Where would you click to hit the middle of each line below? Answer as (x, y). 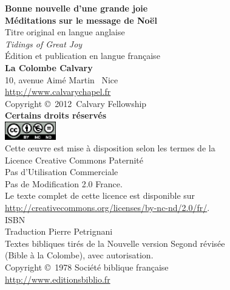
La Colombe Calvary (49, 67)
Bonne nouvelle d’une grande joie (76, 8)
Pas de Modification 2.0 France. (64, 183)
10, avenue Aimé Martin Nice (62, 79)
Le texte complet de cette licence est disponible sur (100, 195)
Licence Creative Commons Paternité (74, 160)
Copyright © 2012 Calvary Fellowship (76, 103)
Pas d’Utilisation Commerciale (62, 172)
